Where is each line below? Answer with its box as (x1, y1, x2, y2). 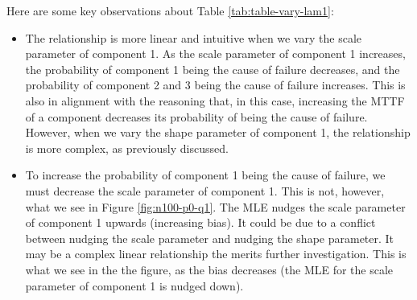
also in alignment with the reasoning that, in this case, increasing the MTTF (25, 92, 405, 109)
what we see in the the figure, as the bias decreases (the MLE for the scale (25, 261, 394, 277)
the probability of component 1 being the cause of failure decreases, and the (25, 60, 400, 77)
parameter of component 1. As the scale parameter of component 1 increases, (25, 45, 406, 62)
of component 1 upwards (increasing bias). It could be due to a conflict (25, 214, 376, 231)
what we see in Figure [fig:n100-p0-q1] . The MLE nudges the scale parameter (25, 198, 406, 215)
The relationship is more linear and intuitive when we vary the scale (25, 29, 362, 46)
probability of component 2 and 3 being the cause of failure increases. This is (25, 76, 406, 93)
